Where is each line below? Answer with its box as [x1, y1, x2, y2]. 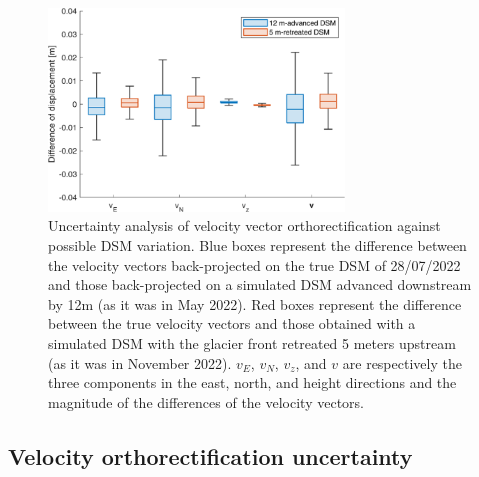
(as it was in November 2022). [48, 352, 232, 373]
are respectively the [342, 352, 462, 373]
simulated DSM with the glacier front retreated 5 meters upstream [48, 332, 456, 353]
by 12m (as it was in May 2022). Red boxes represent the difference [48, 293, 462, 314]
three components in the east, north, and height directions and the [48, 372, 457, 393]
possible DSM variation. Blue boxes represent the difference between [48, 234, 467, 255]
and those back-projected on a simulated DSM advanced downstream [48, 274, 472, 295]
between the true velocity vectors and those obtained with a [48, 313, 416, 334]
